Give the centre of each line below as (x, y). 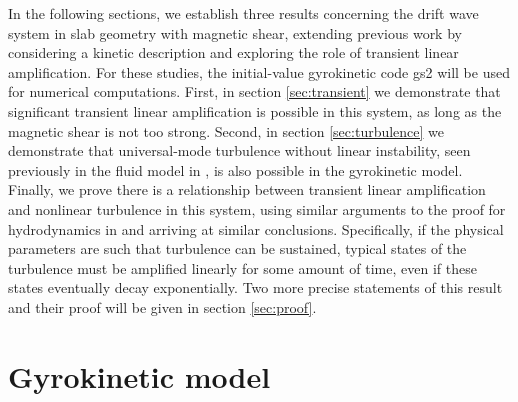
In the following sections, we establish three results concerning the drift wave (243, 13)
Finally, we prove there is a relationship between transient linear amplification (247, 189)
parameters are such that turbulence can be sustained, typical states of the (237, 248)
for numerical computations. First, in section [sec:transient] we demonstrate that (254, 91)
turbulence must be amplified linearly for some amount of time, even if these (242, 267)
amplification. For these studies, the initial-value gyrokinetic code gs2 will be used (259, 71)
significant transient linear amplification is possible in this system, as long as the (255, 110)
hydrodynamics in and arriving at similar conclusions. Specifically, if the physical (256, 228)
